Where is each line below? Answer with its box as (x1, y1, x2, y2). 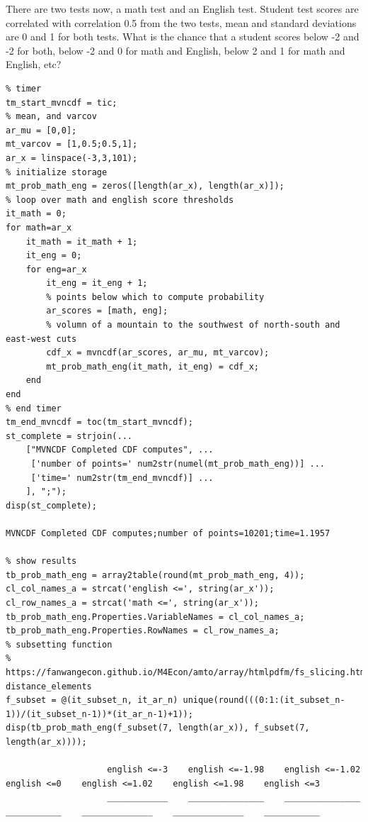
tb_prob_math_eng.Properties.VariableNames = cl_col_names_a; (6, 611, 305, 622)
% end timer (6, 403, 62, 413)
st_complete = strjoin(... (6, 431, 132, 441)
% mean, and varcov (6, 111, 97, 122)
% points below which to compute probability (46, 291, 265, 302)
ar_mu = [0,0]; (6, 125, 77, 135)
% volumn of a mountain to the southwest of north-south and (46, 320, 340, 331)
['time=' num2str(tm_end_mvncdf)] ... (30, 472, 214, 483)
